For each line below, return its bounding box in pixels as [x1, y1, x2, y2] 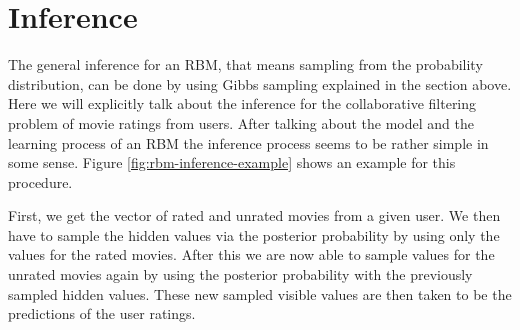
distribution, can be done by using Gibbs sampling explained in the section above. [8, 73, 512, 94]
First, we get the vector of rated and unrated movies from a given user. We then [8, 205, 501, 226]
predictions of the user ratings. [8, 303, 196, 324]
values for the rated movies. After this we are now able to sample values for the [8, 244, 495, 265]
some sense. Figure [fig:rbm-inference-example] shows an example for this [8, 152, 456, 173]
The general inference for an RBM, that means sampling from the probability [8, 54, 483, 75]
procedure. [8, 171, 73, 192]
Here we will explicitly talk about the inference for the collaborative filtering [8, 93, 477, 114]
